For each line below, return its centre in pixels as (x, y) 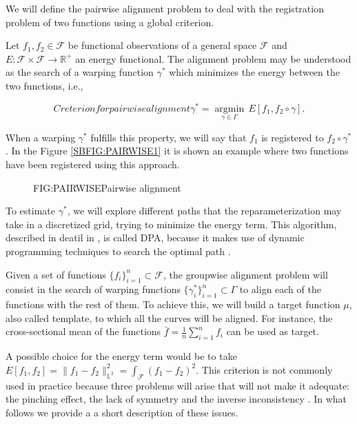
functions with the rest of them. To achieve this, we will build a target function (173, 304)
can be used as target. (273, 331)
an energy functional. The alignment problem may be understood (213, 58)
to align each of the (280, 289)
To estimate (31, 211)
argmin (229, 109)
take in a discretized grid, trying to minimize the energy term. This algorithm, (171, 224)
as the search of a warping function (80, 72)
